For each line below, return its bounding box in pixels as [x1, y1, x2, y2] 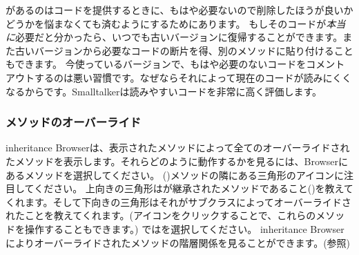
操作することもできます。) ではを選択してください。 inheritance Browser [24, 221, 345, 236]
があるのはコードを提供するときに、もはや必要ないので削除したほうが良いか [6, 3, 353, 17]
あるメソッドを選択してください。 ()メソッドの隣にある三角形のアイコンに [6, 167, 345, 182]
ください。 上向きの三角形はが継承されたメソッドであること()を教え [34, 181, 344, 196]
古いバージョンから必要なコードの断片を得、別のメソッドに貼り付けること [14, 43, 353, 57]
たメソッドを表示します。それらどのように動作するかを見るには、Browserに [6, 153, 348, 168]
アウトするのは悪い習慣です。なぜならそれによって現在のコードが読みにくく [6, 70, 352, 84]
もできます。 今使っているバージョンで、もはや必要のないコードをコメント [6, 57, 345, 71]
